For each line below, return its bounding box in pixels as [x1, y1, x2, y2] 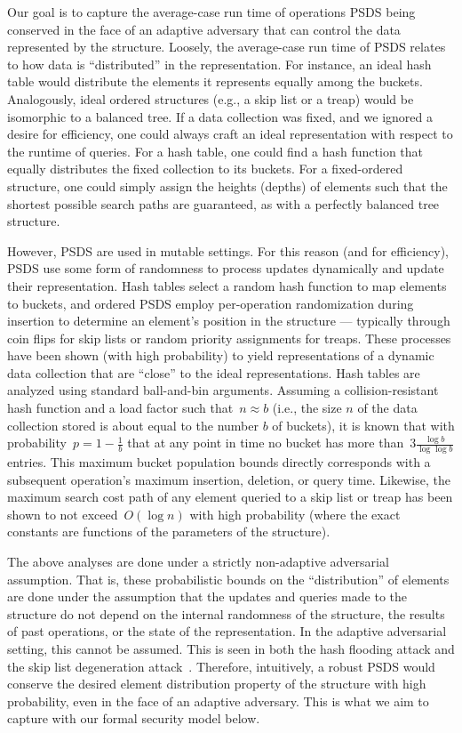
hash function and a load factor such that [7, 399, 234, 417]
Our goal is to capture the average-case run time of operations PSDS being [7, 3, 416, 20]
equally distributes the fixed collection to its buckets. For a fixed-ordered [7, 159, 403, 178]
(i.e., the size [272, 399, 342, 417]
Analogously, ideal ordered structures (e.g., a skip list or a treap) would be [7, 89, 414, 108]
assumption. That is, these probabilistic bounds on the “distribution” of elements [7, 569, 450, 588]
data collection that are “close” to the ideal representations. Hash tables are [7, 363, 420, 382]
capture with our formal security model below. [7, 709, 260, 728]
